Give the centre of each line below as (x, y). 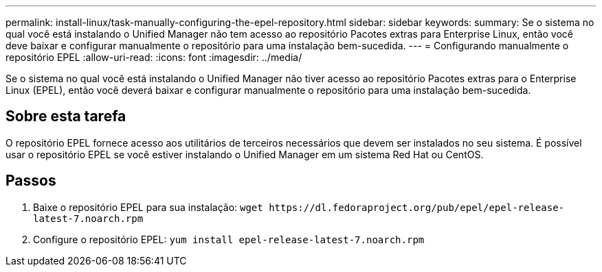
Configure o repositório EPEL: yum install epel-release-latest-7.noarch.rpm (229, 239)
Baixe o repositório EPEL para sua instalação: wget (148, 207)
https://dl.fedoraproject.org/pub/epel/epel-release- (417, 207)
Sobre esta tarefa (66, 116)
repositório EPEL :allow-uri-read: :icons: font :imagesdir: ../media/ (154, 57)
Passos (31, 181)
